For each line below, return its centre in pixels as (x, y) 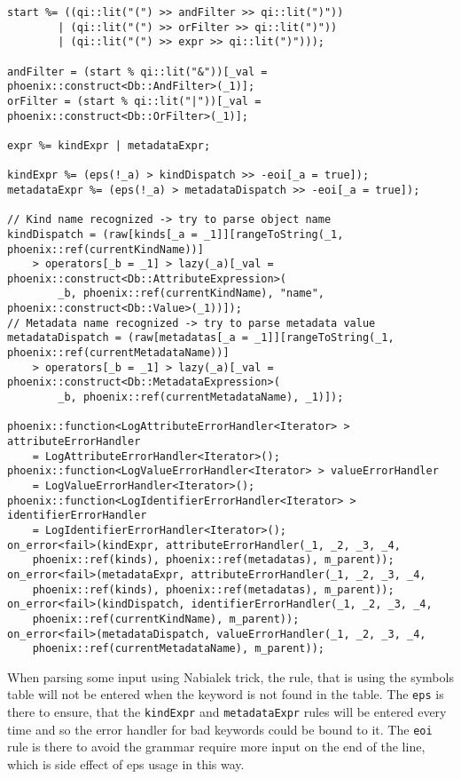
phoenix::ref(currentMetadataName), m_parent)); (178, 649)
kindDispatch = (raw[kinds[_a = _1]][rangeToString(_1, (176, 234)
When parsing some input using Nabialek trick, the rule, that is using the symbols (230, 676)
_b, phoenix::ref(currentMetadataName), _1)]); (201, 397)
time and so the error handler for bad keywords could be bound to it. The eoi (220, 729)
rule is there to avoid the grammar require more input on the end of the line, (216, 747)
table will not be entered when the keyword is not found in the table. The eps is (226, 694)
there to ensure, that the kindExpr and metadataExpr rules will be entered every (227, 712)
